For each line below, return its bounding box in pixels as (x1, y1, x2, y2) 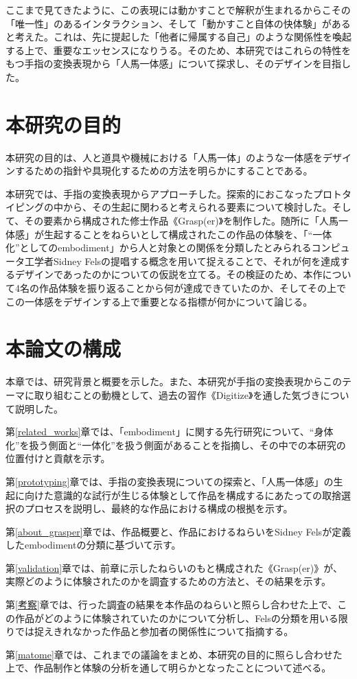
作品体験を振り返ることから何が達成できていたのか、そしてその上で (38, 281, 346, 295)
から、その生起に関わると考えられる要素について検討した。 (62, 200, 332, 214)
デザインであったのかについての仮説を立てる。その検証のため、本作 (14, 267, 323, 281)
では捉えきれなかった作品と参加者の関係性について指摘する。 (14, 624, 294, 638)
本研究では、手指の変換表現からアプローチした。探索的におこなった (5, 186, 313, 200)
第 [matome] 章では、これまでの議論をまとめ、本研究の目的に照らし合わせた (5, 647, 343, 661)
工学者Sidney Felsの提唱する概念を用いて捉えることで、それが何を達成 (24, 253, 341, 268)
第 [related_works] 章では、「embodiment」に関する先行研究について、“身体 (5, 424, 334, 439)
